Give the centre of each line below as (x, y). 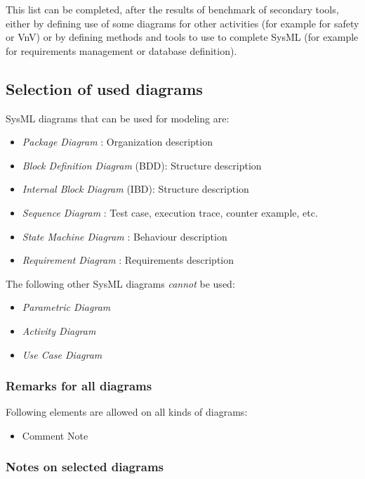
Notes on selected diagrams (85, 467)
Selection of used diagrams (104, 88)
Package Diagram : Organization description (117, 142)
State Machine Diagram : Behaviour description (125, 236)
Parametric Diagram (66, 307)
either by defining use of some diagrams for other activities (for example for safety (182, 23)
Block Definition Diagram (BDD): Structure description (142, 165)
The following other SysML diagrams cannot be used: (120, 283)
